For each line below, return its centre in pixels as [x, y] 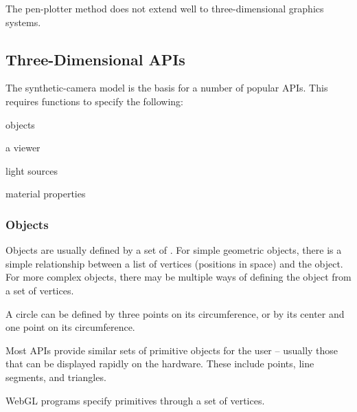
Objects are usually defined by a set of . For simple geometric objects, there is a [174, 250]
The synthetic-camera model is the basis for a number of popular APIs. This [167, 88]
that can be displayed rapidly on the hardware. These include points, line [160, 364]
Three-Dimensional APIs [95, 59]
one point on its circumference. [70, 327]
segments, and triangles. [56, 377]
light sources [32, 170]
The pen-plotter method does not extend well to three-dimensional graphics [165, 8]
